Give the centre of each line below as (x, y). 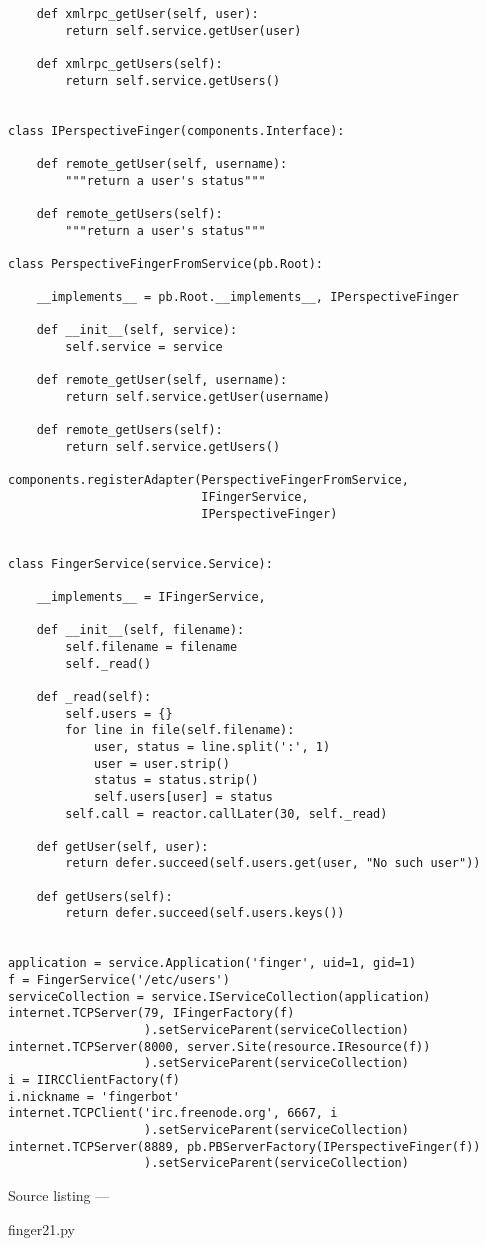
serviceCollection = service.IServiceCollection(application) (219, 996)
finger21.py (41, 1228)
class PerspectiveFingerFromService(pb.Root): (165, 263)
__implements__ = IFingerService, (151, 596)
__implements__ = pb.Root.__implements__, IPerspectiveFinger (248, 297)
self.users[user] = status (183, 796)
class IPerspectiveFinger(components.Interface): (176, 130)
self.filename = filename (151, 646)
